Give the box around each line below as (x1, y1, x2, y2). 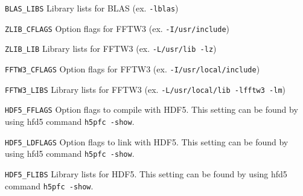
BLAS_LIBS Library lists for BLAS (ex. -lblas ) (5, 2, 179, 14)
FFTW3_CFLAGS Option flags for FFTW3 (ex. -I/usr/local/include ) (5, 62, 260, 75)
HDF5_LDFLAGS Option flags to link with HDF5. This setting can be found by (5, 135, 289, 148)
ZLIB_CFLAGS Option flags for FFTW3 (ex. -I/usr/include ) (5, 22, 230, 34)
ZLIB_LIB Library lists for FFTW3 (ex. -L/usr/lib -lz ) (5, 42, 217, 55)
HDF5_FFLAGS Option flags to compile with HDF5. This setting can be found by (5, 103, 298, 116)
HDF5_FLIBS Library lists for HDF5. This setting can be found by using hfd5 (5, 167, 287, 180)
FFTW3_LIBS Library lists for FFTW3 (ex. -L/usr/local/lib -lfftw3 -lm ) (5, 83, 286, 95)
